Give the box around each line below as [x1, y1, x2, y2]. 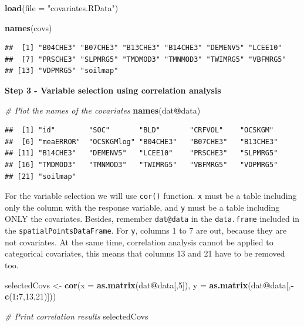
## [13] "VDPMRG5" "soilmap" [5, 66, 119, 75]
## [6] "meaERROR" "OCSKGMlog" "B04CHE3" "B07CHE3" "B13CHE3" [5, 137, 278, 146]
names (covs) [5, 21, 52, 34]
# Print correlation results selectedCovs [5, 310, 148, 322]
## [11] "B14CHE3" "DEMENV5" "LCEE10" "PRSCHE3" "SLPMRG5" [5, 149, 278, 158]
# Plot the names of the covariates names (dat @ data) [5, 104, 201, 116]
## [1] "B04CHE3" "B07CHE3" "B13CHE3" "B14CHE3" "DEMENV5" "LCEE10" [5, 44, 282, 52]
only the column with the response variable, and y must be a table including [5, 201, 280, 213]
